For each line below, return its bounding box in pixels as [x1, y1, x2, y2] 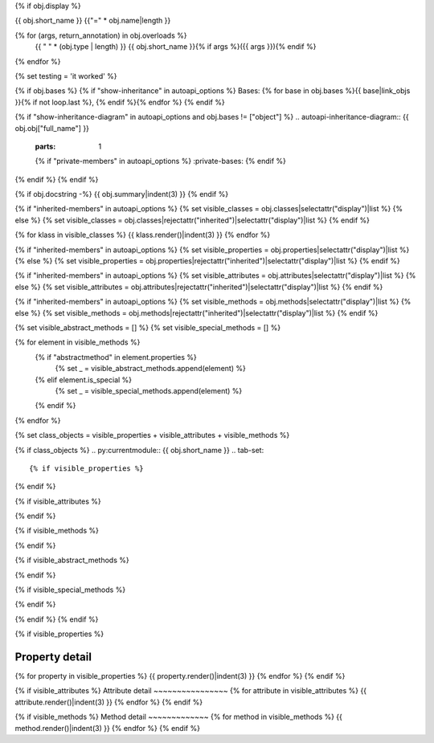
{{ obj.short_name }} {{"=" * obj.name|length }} [14, 16, 171, 26]
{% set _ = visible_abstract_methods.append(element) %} [55, 364, 247, 374]
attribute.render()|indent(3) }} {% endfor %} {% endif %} [14, 697, 203, 707]
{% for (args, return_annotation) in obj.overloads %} [14, 31, 187, 40]
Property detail [14, 651, 92, 663]
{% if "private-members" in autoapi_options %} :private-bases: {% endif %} [35, 157, 287, 166]
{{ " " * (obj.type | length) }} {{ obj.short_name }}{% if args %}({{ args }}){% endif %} [35, 42, 317, 51]
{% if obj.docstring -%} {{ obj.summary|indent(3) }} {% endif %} [14, 190, 229, 199]
